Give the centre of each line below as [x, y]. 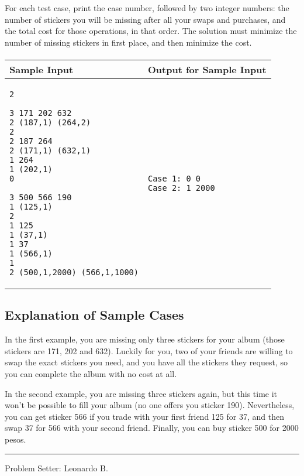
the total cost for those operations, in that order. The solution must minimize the [151, 31]
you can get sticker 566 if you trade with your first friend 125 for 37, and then [144, 416]
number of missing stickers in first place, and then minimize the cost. [128, 42]
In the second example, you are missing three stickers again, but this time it [141, 393]
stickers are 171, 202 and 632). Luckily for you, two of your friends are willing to [149, 350]
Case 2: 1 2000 [181, 188]
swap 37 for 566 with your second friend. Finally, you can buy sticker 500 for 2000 [152, 428]
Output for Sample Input [207, 69]
